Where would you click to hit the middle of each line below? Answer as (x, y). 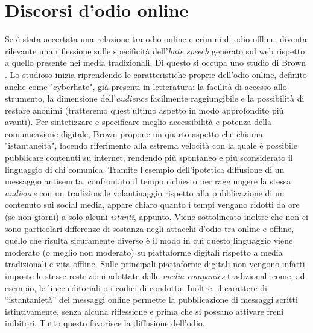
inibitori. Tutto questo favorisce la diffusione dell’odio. (105, 323)
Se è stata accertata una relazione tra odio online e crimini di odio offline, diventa (156, 39)
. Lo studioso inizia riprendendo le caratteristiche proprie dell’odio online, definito (156, 74)
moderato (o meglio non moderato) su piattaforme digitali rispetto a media (144, 252)
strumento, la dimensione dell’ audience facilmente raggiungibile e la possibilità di (155, 98)
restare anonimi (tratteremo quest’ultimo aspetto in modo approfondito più (144, 110)
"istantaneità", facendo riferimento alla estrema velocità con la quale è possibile (151, 145)
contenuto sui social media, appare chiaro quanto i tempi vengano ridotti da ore (152, 205)
